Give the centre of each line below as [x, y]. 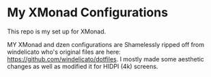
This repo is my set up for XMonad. [57, 31]
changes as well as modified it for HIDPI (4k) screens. [83, 66]
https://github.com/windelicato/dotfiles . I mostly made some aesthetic [106, 59]
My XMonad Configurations [88, 13]
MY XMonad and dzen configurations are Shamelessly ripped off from [106, 44]
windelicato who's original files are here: [64, 52]
